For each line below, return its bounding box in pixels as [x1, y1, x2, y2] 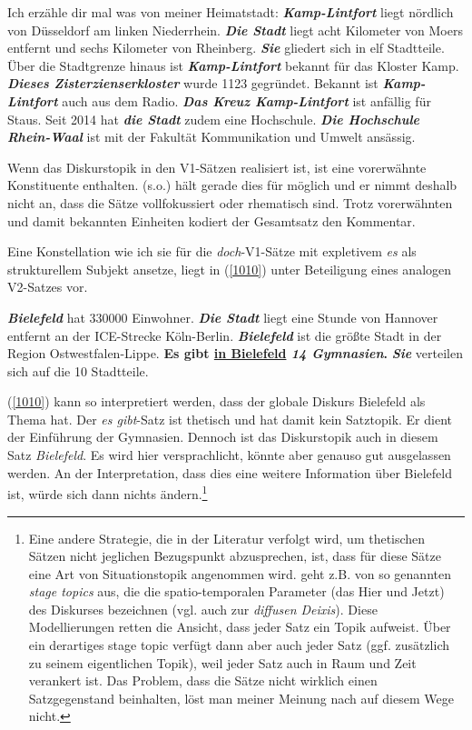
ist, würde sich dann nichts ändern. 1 [7, 482, 208, 503]
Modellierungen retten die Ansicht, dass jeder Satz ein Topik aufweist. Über [28, 617, 451, 636]
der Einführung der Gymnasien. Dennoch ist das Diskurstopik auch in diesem [7, 427, 438, 446]
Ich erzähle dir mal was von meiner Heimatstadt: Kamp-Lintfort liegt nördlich [7, 3, 454, 21]
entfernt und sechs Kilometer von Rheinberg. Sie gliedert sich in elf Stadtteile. [7, 38, 445, 57]
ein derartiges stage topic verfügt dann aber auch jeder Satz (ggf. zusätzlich [28, 635, 449, 655]
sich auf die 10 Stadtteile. [7, 361, 149, 380]
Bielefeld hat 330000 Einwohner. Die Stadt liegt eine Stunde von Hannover [7, 307, 438, 326]
